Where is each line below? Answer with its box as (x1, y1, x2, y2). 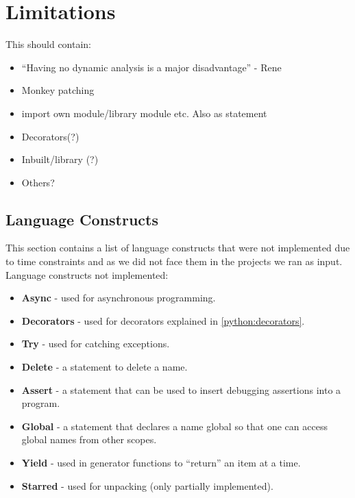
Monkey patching (21, 83, 95, 97)
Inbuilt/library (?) (21, 152, 99, 166)
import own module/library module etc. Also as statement (21, 105, 267, 120)
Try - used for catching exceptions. (21, 336, 170, 351)
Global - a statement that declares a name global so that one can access (21, 419, 328, 433)
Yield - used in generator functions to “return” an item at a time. (21, 456, 301, 470)
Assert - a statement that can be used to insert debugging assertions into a (21, 382, 341, 397)
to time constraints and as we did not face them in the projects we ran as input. (5, 254, 343, 269)
